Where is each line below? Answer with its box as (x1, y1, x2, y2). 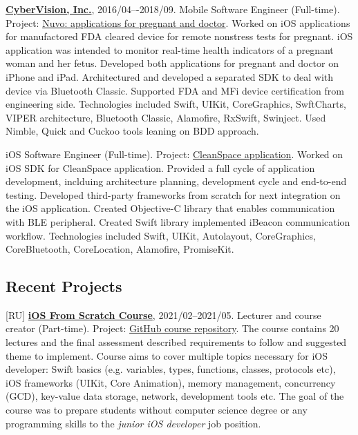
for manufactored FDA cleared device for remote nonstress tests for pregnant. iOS (6, 29, 353, 43)
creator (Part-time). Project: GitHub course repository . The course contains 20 (6, 321, 339, 336)
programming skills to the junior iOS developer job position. (6, 416, 261, 430)
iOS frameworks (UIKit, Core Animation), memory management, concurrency (6, 375, 336, 389)
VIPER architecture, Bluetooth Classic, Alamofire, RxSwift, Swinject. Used (6, 110, 326, 124)
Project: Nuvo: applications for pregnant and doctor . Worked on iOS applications (6, 15, 350, 30)
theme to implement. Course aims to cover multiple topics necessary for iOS (6, 348, 328, 362)
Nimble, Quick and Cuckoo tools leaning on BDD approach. (6, 124, 259, 138)
